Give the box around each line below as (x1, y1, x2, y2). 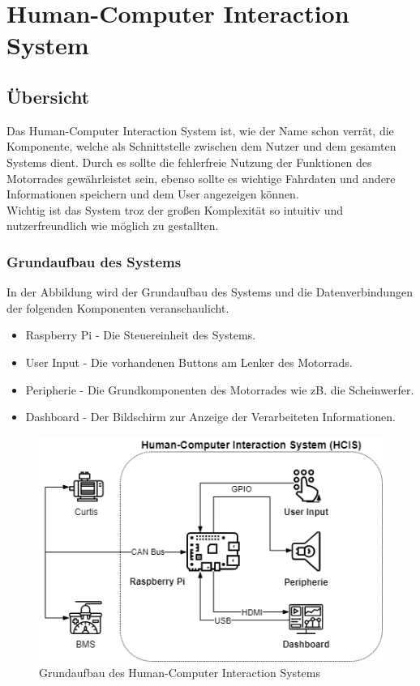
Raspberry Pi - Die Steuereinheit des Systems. (25, 326, 256, 343)
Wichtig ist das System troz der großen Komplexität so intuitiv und (6, 201, 343, 218)
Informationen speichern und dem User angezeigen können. (6, 185, 299, 202)
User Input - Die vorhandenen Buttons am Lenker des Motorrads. (25, 353, 353, 370)
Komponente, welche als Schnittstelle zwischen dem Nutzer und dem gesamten (6, 138, 396, 155)
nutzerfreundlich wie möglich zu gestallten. (6, 217, 219, 234)
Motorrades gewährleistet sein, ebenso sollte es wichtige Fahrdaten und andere (6, 169, 396, 186)
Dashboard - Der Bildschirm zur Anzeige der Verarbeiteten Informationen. (25, 408, 396, 425)
